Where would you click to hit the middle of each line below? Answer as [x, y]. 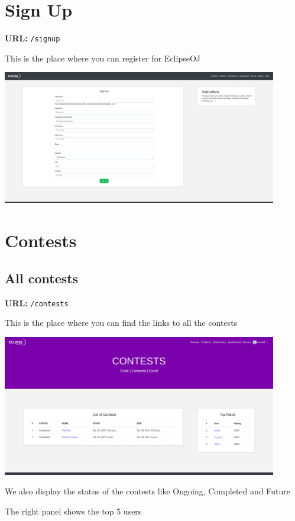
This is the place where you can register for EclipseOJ [103, 58]
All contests [42, 278]
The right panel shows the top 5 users [73, 511]
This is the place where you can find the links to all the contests [121, 323]
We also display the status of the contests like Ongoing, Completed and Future [147, 491]
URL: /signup [33, 38]
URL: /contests [37, 302]
